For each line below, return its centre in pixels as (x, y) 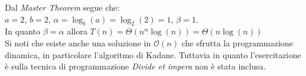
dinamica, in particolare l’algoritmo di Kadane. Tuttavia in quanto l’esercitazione (153, 54)
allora (77, 31)
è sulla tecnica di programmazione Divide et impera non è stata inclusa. (135, 66)
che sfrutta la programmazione (238, 42)
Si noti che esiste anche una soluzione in (78, 42)
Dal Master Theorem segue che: (62, 7)
